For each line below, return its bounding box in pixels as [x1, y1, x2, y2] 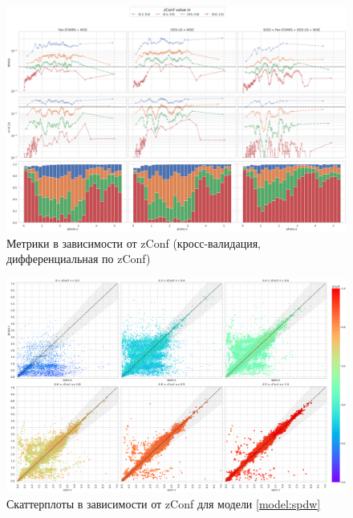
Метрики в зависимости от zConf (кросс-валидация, [6, 234, 261, 251]
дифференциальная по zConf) [6, 250, 151, 267]
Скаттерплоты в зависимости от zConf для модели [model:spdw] [6, 495, 321, 512]
